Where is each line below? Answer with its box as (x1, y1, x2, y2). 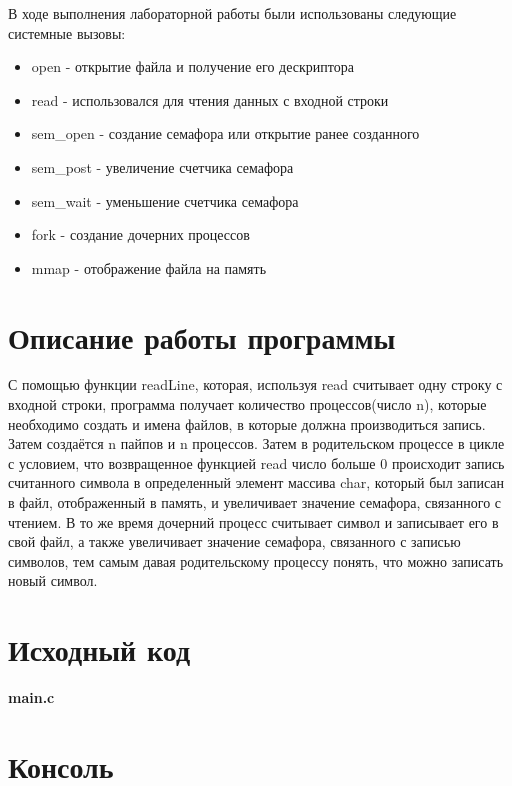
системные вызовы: (8, 22, 126, 43)
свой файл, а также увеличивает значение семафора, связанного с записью (8, 531, 461, 552)
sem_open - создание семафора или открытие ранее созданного (31, 123, 420, 144)
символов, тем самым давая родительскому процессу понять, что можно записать (8, 550, 504, 571)
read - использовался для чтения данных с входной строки (31, 89, 389, 110)
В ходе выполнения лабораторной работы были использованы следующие (8, 3, 457, 23)
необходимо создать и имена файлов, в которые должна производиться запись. (8, 413, 486, 434)
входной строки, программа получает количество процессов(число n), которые (8, 394, 487, 415)
